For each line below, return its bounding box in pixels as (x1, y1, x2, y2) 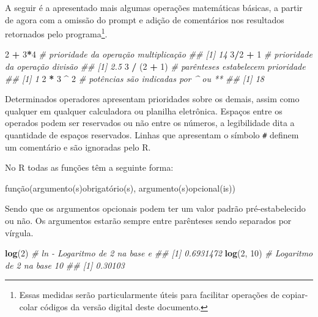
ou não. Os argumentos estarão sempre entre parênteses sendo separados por (5, 214, 292, 227)
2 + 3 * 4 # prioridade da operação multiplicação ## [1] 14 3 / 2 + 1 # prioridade (5, 48, 312, 61)
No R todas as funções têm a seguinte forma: (5, 161, 174, 174)
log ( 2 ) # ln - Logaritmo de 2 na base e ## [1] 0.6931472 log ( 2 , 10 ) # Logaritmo (5, 247, 313, 259)
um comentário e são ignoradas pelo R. (5, 140, 151, 153)
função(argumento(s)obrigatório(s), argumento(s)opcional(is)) (5, 181, 235, 194)
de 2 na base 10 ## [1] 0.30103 (5, 258, 125, 271)
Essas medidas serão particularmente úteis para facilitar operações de (19, 288, 279, 301)
